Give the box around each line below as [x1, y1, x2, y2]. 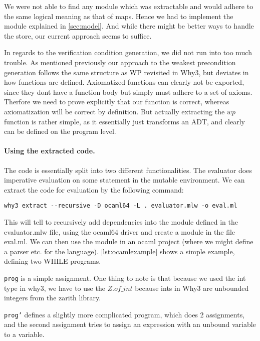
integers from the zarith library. [4, 292, 101, 303]
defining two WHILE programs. [4, 256, 101, 266]
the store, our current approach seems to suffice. [4, 30, 152, 41]
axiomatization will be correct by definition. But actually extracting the [4, 106, 225, 116]
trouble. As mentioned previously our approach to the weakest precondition [4, 57, 236, 67]
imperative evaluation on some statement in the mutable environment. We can [4, 175, 245, 185]
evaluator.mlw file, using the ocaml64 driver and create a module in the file [4, 226, 235, 237]
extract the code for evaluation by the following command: [4, 184, 184, 195]
